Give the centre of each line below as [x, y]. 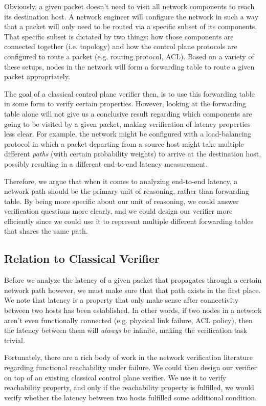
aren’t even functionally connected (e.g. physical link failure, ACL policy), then [128, 320]
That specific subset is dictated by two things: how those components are [119, 36]
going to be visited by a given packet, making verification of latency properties [127, 123]
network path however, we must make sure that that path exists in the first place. [132, 290]
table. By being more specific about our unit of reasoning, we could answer [121, 201]
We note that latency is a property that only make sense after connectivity [121, 300]
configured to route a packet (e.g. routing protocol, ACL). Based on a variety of [129, 56]
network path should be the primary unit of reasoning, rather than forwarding [127, 191]
